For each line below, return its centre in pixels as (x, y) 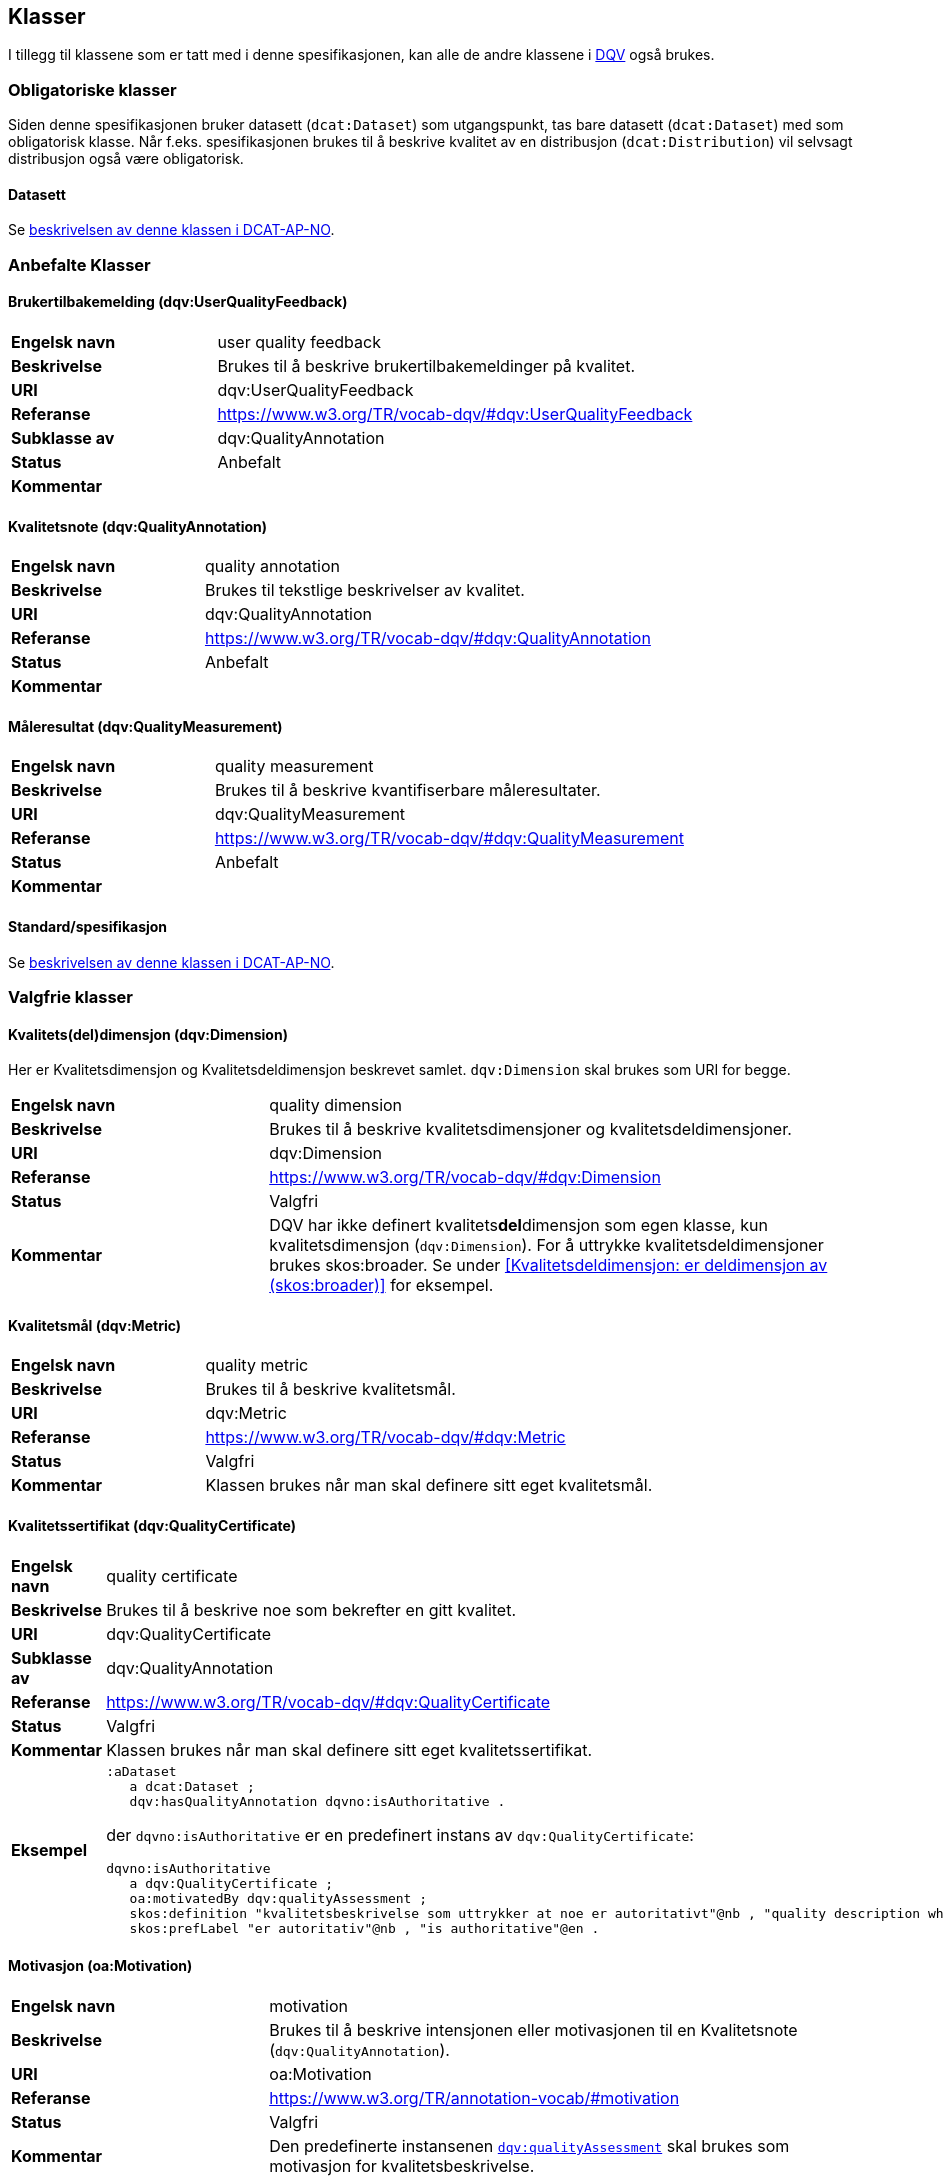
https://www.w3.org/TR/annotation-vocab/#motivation (474, 2097)
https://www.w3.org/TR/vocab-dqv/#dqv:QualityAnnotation (427, 638)
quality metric (257, 1365)
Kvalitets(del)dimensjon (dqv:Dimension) (148, 1034)
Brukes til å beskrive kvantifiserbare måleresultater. (407, 790)
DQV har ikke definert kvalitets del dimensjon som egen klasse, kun (518, 1225)
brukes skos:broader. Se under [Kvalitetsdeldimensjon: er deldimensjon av (548, 1265)
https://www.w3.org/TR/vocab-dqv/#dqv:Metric (385, 1437)
